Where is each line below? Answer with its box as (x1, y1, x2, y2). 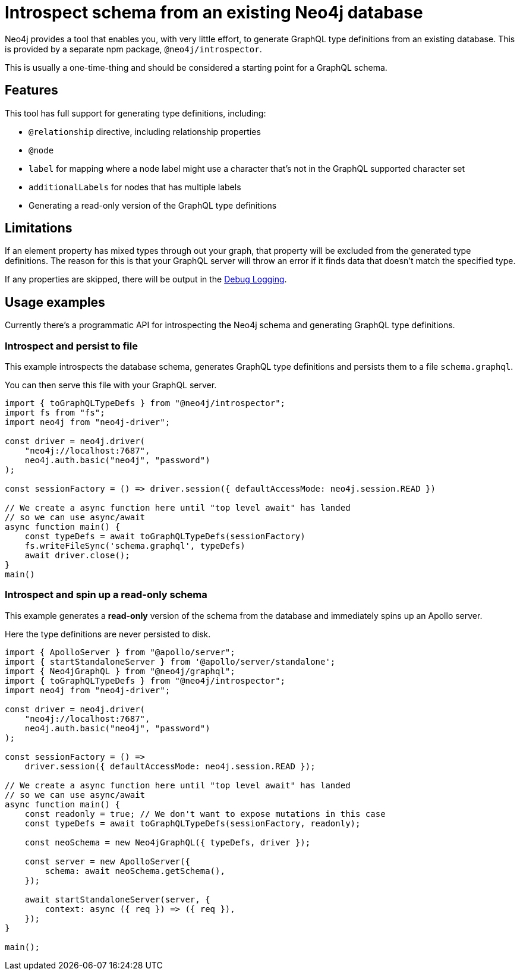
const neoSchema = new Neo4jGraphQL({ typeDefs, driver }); (24, 837, 311, 847)
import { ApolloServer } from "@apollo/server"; (5, 647, 235, 657)
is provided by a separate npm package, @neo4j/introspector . (5, 43, 262, 54)
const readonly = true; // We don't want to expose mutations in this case (24, 809, 386, 819)
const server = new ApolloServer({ (24, 856, 190, 866)
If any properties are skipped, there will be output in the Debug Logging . (5, 274, 287, 285)
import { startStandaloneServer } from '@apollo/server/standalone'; (5, 656, 336, 666)
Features (5, 83, 58, 98)
